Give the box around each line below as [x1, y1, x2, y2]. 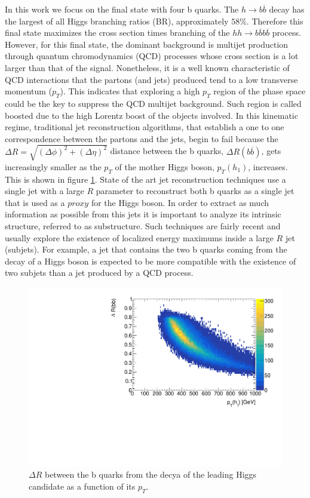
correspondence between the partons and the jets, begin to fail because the [5, 132, 278, 145]
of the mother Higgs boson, [115, 160, 214, 173]
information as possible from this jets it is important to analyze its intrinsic [5, 208, 281, 220]
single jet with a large [5, 185, 84, 197]
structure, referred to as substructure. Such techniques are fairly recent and [5, 220, 281, 232]
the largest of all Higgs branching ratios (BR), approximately [5, 14, 229, 27]
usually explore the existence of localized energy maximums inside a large [5, 231, 274, 244]
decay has [269, 3, 305, 15]
